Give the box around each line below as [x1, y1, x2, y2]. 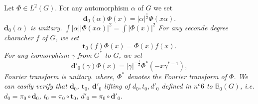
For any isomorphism [4, 49, 69, 60]
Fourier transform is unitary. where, [4, 71, 115, 81]
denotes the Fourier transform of [127, 71, 227, 81]
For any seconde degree [158, 22, 229, 32]
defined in [161, 81, 191, 91]
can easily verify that [4, 81, 67, 91]
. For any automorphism [55, 2, 129, 12]
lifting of [104, 81, 130, 91]
